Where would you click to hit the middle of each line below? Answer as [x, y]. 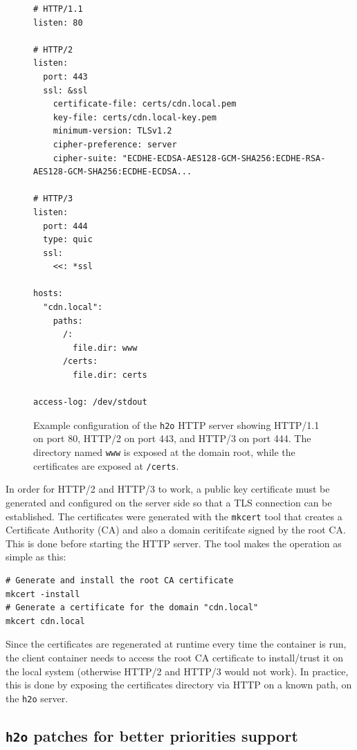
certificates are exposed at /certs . [106, 465]
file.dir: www [105, 348]
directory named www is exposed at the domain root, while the [164, 452]
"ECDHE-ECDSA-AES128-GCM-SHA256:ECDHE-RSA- [224, 158]
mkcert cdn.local [45, 621]
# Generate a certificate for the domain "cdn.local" [132, 608]
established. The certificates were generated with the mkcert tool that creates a [174, 516]
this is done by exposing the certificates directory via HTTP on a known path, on [179, 685]
